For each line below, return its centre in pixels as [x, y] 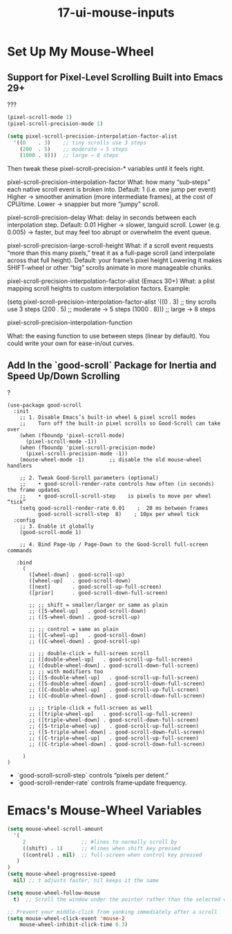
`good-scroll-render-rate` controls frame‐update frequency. [102, 782]
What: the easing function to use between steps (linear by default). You [108, 336]
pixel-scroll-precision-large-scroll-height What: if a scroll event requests [110, 246]
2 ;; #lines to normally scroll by [100, 842]
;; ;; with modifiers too [66, 672]
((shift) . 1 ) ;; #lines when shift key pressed [101, 848]
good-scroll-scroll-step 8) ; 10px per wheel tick [118, 514]
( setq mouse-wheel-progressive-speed [61, 874]
